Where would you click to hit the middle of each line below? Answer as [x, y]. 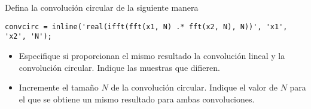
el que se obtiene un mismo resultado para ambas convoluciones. [137, 99]
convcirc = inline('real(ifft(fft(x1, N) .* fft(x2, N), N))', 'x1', [146, 27]
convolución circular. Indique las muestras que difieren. [119, 67]
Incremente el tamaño [59, 87]
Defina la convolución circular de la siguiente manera [102, 7]
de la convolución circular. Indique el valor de [194, 87]
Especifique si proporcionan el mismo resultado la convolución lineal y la [152, 55]
